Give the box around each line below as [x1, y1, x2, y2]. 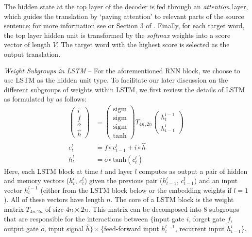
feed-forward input [104, 223, 159, 234]
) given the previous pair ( [84, 175, 163, 186]
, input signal [44, 223, 84, 234]
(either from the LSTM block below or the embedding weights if [40, 185, 232, 195]
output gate [4, 223, 39, 234]
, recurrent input [175, 223, 225, 234]
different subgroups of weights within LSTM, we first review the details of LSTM [4, 84, 245, 94]
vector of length [4, 39, 51, 50]
